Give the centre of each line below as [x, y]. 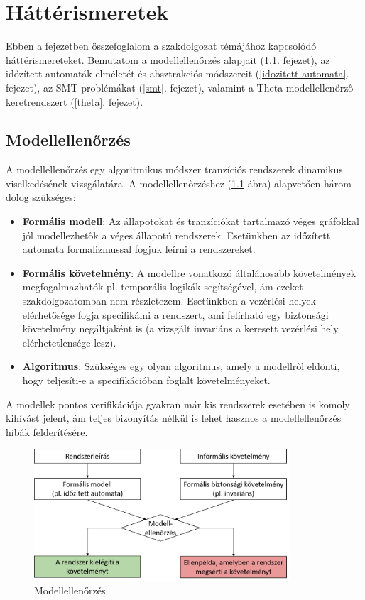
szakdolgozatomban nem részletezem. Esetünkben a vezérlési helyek [169, 301]
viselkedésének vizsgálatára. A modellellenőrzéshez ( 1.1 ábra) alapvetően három [179, 183]
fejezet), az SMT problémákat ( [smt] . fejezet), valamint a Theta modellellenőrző [180, 87]
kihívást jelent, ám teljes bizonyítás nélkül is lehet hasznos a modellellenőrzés [174, 418]
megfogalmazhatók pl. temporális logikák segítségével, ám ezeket [163, 287]
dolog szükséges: [41, 197]
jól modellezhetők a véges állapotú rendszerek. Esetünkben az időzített [176, 235]
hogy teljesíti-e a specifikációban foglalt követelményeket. [146, 380]
